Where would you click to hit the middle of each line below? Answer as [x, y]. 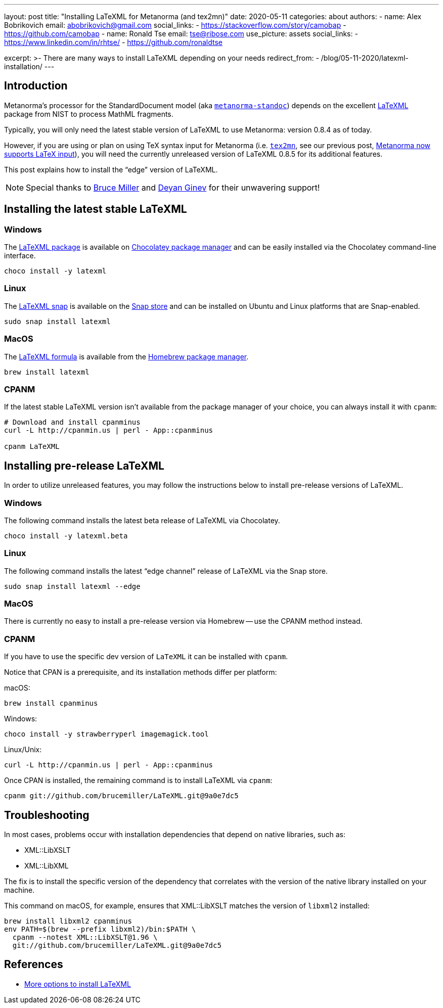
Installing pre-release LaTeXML [84, 466]
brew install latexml [47, 372]
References [34, 965]
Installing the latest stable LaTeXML [96, 209]
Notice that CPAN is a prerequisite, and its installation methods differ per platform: [141, 672]
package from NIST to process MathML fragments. [89, 114]
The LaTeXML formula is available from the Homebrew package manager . [126, 356]
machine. [19, 890]
